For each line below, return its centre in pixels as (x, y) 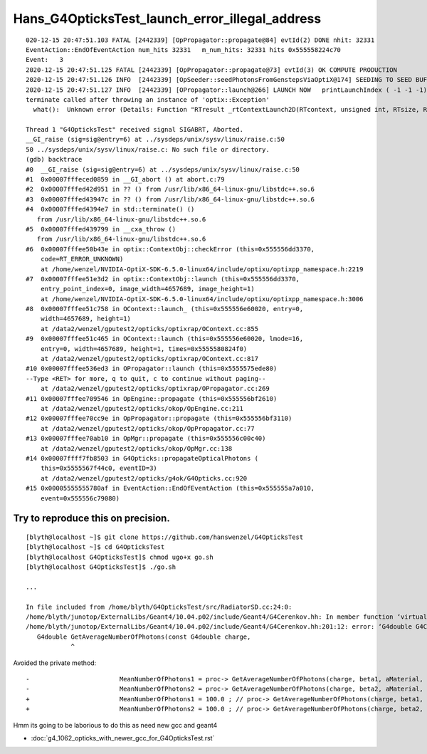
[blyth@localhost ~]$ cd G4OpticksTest (95, 547)
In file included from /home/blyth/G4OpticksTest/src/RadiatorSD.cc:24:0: (159, 607)
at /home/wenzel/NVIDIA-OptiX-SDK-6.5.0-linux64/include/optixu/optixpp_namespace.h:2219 (202, 269)
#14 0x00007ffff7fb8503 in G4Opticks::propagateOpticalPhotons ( (142, 458)
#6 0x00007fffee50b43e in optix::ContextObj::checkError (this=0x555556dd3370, (170, 249)
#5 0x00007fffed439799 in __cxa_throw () (101, 229)
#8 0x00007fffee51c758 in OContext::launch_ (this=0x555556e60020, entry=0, (165, 309)
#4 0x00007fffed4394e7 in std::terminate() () (110, 209)
